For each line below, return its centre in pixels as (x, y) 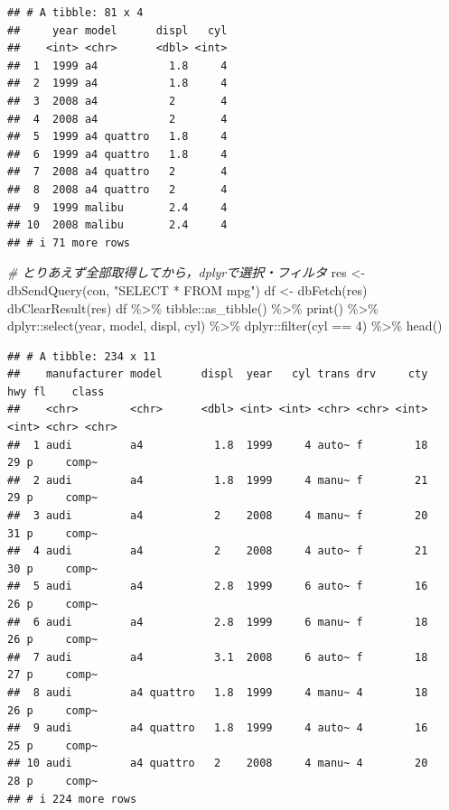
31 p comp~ (53, 533)
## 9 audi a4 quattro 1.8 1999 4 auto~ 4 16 (218, 728)
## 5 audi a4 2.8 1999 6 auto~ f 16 (218, 587)
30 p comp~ (53, 568)
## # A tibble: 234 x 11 (82, 356)
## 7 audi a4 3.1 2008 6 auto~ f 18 (218, 657)
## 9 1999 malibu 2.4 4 (117, 207)
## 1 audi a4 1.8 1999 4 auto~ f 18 (218, 445)
